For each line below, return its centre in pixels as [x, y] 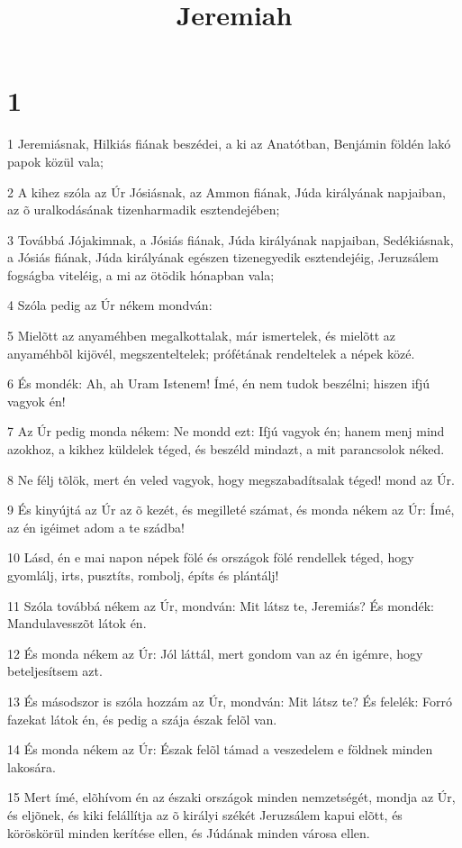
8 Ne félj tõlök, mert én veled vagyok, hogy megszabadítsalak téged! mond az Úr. [231, 479]
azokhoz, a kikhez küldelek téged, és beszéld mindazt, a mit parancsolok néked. [226, 449]
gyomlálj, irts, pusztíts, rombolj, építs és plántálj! [143, 575]
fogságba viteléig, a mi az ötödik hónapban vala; [141, 274]
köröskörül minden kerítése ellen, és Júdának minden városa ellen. [189, 832]
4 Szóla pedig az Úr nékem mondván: [110, 305]
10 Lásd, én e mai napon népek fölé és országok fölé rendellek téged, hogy [211, 557]
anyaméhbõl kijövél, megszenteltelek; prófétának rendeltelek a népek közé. [211, 353]
